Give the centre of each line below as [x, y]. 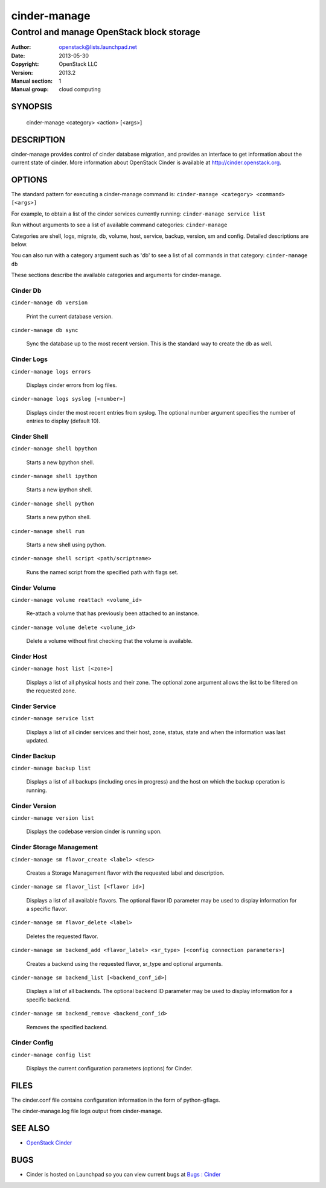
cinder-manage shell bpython [54, 449]
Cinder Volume [34, 587]
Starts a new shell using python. [66, 544]
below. [19, 244]
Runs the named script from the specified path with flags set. [102, 572]
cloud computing [80, 89]
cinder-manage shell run [48, 531]
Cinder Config [32, 1043]
